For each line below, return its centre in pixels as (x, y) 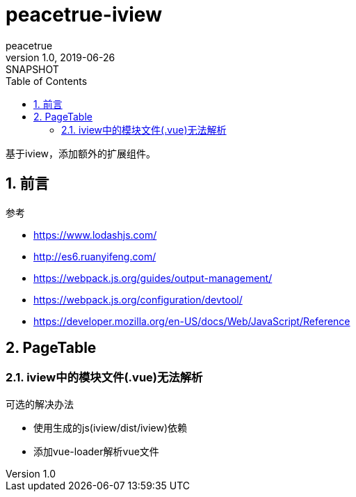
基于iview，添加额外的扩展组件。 (81, 153)
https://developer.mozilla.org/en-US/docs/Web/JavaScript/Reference (192, 321)
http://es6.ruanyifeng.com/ (95, 256)
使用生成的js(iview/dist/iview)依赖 (111, 427)
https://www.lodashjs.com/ (95, 235)
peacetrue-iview (84, 15)
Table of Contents (47, 81)
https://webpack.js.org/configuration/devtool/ (138, 299)
